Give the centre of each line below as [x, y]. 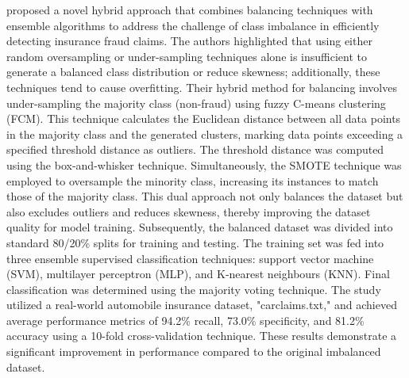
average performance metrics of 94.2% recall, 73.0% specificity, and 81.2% [185, 320]
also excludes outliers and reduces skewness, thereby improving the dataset [189, 211]
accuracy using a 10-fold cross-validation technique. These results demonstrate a [202, 336]
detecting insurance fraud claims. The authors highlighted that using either [189, 41]
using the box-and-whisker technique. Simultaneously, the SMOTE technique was [204, 164]
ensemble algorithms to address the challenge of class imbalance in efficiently [193, 25]
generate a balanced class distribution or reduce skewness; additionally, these [193, 72]
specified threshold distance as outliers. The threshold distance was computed [195, 149]
